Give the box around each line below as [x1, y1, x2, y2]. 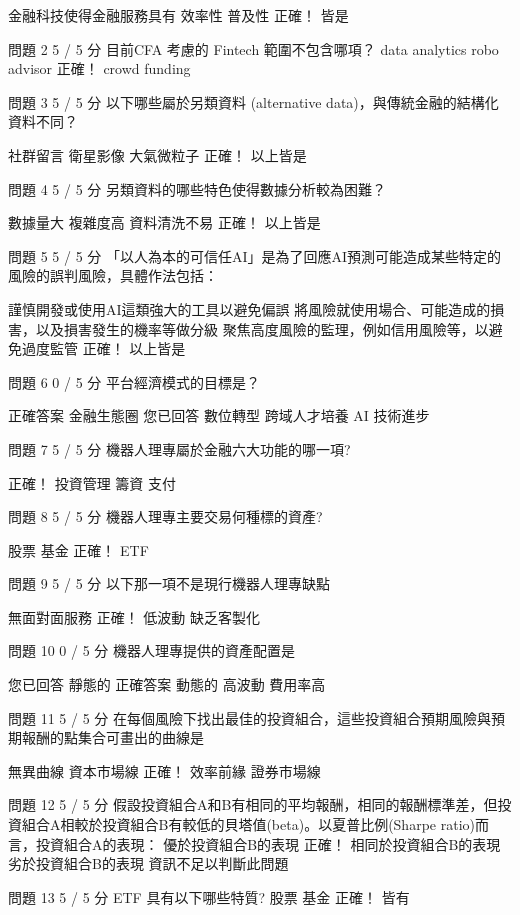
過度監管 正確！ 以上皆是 [21, 338, 186, 359]
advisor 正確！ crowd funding [8, 58, 191, 79]
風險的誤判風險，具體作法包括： [8, 265, 218, 286]
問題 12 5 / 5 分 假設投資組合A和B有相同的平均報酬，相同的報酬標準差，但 [8, 794, 498, 815]
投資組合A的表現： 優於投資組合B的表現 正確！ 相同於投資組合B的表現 [35, 833, 501, 854]
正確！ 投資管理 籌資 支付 [8, 472, 176, 493]
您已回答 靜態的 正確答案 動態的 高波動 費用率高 [8, 674, 326, 695]
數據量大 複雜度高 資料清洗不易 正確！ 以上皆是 [8, 212, 321, 233]
